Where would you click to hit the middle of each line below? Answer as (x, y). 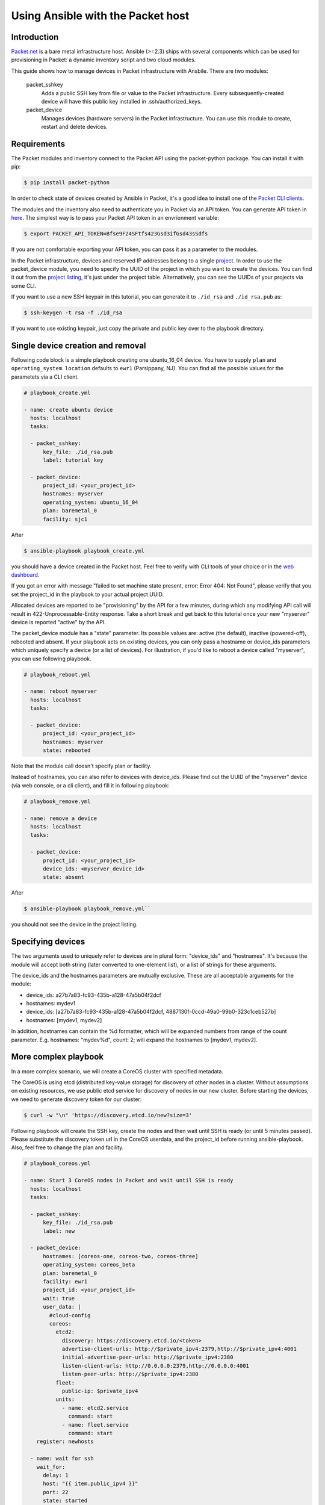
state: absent (63, 877)
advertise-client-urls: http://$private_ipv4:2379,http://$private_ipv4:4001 (179, 1349)
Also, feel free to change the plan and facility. (67, 1147)
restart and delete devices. (74, 127)
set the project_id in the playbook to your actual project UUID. (88, 594)
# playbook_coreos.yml (57, 1164)
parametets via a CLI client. (45, 377)
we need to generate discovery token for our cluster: (76, 1099)
